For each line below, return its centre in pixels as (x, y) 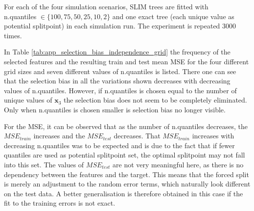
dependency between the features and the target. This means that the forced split (127, 174)
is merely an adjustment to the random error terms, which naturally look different (127, 184)
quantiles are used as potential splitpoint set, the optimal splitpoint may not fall (125, 155)
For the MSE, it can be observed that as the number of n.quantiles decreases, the (126, 126)
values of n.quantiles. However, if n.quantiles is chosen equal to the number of (120, 90)
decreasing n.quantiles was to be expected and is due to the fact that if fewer (119, 145)
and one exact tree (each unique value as (173, 16)
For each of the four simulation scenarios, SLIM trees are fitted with (106, 6)
